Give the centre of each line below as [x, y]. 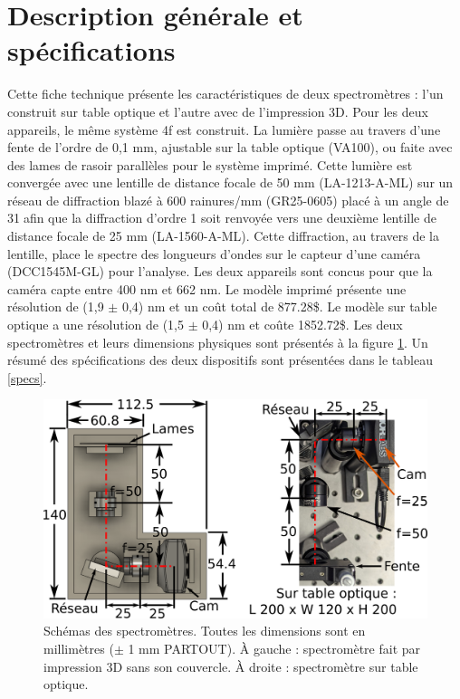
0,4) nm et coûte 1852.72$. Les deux [302, 325]
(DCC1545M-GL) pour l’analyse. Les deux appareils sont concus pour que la [220, 271]
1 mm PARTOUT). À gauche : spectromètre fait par [274, 648]
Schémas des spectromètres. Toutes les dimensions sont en [205, 631]
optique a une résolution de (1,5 [96, 325]
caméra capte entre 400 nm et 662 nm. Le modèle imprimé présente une [207, 288]
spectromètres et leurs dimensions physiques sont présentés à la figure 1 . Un [218, 342]
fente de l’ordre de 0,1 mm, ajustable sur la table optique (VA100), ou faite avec [230, 147]
